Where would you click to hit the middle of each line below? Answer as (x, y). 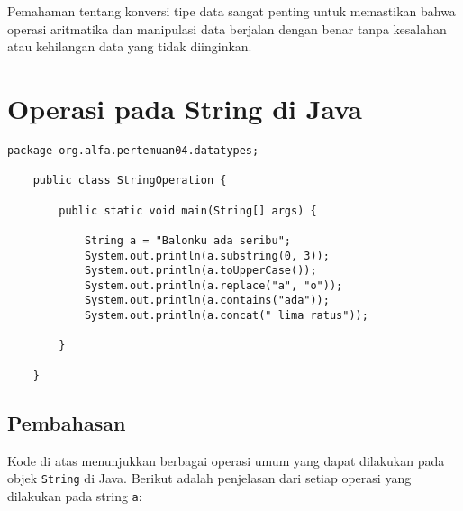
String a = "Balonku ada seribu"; (187, 240)
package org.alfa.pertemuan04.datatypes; (133, 150)
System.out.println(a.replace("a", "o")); (213, 285)
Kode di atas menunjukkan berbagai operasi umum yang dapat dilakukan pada (226, 460)
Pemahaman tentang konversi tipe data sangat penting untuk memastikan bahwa (231, 11)
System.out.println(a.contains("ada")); (207, 301)
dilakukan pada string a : (75, 495)
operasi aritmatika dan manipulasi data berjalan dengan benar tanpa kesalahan (227, 28)
